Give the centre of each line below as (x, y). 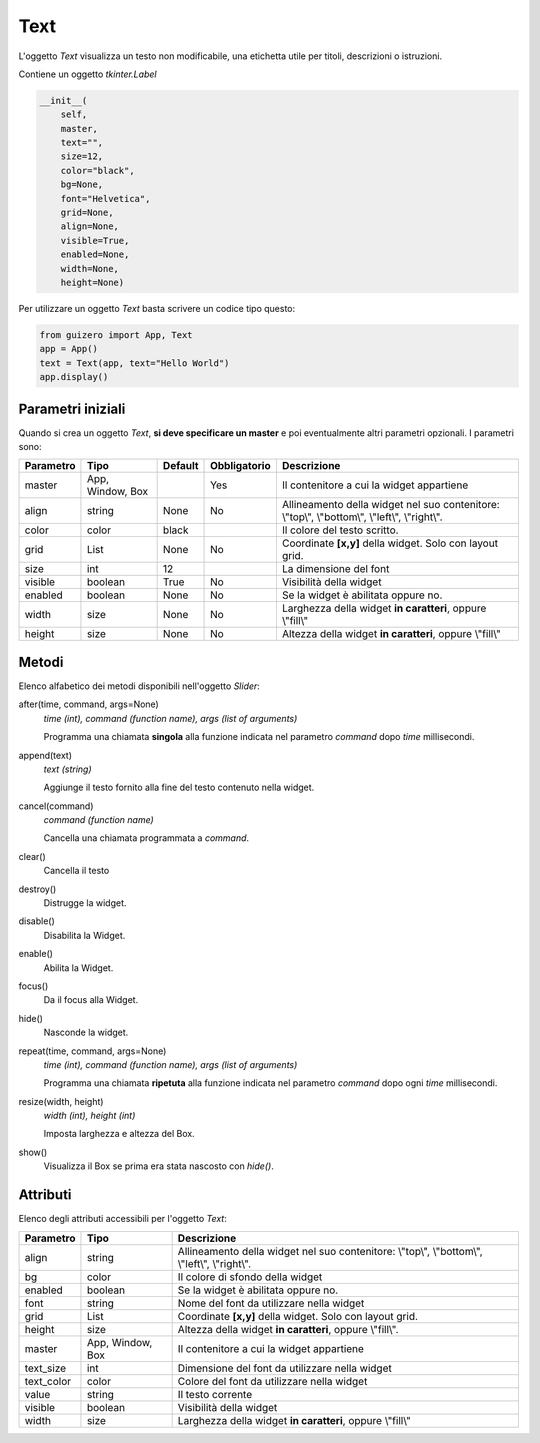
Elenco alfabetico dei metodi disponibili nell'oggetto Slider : (139, 686)
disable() (36, 921)
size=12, (82, 156)
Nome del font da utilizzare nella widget (271, 1303)
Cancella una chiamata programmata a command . (146, 838)
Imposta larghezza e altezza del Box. (119, 1134)
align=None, (90, 226)
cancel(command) (56, 806)
